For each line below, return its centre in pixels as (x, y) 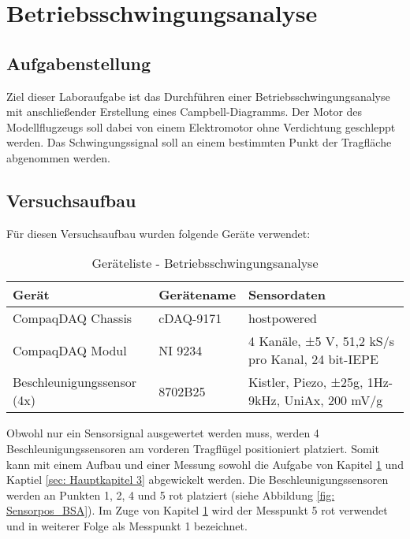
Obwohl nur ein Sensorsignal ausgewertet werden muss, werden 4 (163, 433)
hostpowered (283, 318)
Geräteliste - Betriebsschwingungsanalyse (205, 263)
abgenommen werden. (58, 157)
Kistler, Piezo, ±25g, (306, 382)
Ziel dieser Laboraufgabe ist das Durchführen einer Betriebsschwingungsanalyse (198, 96)
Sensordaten (287, 295)
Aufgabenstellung (79, 63)
